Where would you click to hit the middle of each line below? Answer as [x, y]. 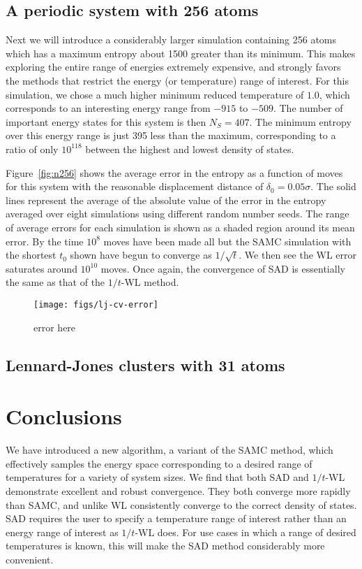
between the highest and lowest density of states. [190, 149]
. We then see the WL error [298, 255]
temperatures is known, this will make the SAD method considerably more [165, 546]
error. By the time [45, 241]
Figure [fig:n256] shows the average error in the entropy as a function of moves [174, 172]
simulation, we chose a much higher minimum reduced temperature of [155, 94]
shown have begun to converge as [141, 255]
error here [55, 327]
